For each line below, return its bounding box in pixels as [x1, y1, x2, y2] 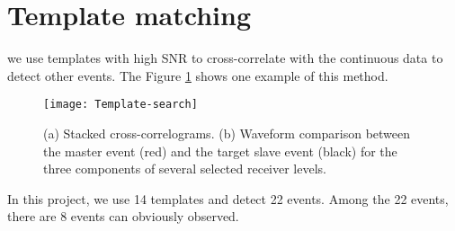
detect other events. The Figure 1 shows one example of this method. [7, 66, 388, 84]
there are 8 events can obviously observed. [7, 207, 239, 226]
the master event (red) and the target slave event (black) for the [43, 141, 397, 160]
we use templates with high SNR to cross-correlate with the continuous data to [7, 49, 443, 67]
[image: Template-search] [43, 98, 198, 111]
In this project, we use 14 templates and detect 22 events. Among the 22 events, [7, 189, 449, 208]
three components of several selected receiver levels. [43, 159, 326, 178]
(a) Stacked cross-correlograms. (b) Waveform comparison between [43, 123, 411, 142]
